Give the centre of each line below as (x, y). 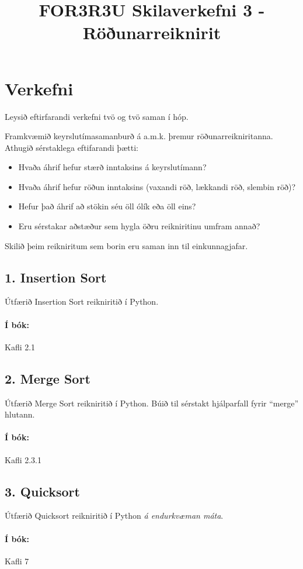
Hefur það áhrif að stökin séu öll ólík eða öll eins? (107, 206)
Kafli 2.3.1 (23, 459)
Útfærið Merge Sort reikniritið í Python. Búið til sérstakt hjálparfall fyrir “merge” (152, 403)
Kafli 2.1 (20, 346)
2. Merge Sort (48, 378)
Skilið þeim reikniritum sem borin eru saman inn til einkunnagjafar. (126, 245)
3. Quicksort (42, 491)
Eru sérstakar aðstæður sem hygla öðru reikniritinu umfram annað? (139, 226)
